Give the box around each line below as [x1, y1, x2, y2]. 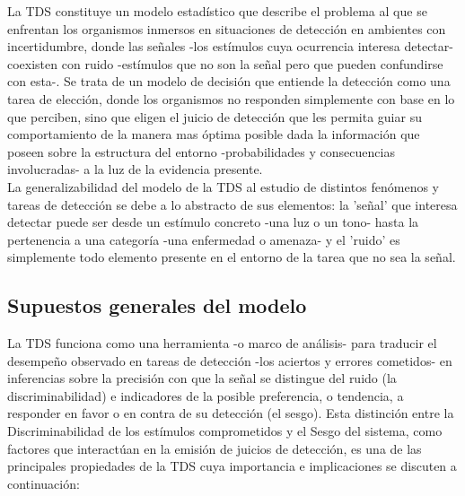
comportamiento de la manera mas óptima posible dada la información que [7, 125, 420, 144]
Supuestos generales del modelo [7, 292, 307, 319]
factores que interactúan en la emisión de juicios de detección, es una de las [7, 439, 422, 457]
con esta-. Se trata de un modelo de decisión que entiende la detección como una [7, 72, 451, 91]
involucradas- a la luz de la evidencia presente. [7, 160, 263, 178]
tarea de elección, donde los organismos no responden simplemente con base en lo [7, 89, 455, 108]
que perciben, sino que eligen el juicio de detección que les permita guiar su [7, 107, 422, 126]
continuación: [7, 474, 80, 492]
